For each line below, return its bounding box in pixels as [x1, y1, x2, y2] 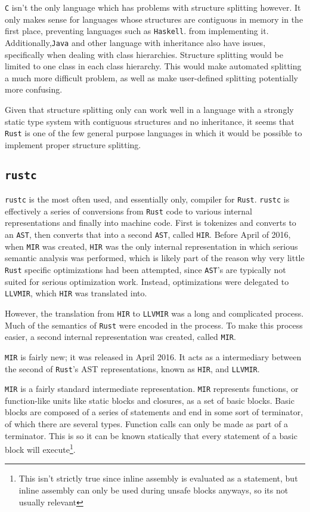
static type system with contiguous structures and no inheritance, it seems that [5, 115, 294, 127]
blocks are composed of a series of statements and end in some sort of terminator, [5, 406, 303, 418]
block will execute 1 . [5, 442, 76, 455]
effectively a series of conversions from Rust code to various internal [5, 204, 252, 217]
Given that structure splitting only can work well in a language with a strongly [5, 103, 294, 115]
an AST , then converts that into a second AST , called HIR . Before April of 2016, [5, 228, 291, 241]
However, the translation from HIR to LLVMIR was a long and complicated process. [5, 306, 304, 319]
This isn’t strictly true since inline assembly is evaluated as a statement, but [18, 472, 298, 485]
